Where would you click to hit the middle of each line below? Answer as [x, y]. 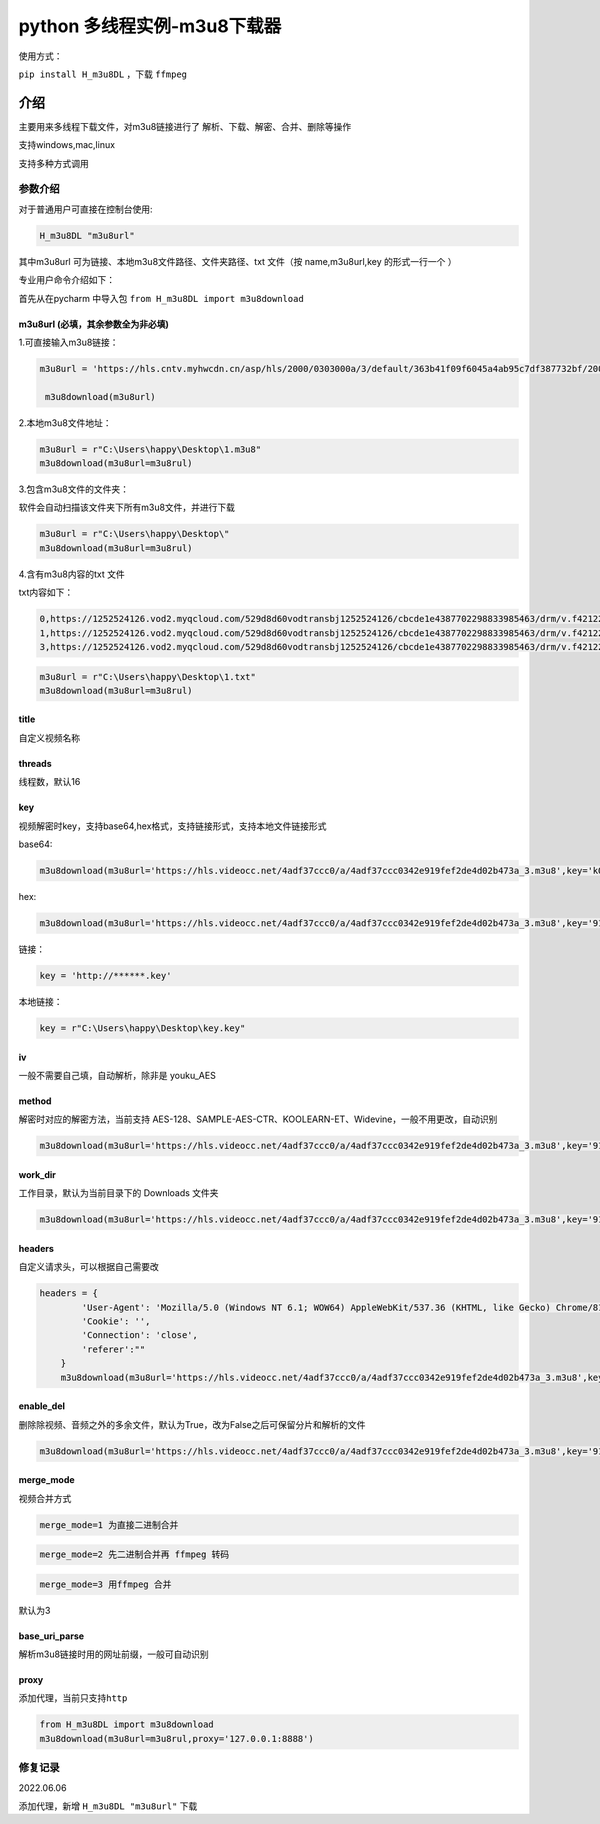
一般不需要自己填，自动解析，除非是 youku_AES [117, 1075]
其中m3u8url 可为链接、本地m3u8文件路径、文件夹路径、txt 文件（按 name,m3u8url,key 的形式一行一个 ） [237, 261]
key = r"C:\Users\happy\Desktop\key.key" [142, 1028]
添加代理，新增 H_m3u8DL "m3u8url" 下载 [108, 1806]
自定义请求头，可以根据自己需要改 [88, 1267]
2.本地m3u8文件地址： [65, 422]
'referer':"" [113, 1349]
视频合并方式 [45, 1498]
